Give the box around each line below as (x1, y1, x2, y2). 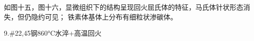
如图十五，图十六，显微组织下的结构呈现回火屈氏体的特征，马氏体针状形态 (4, 2, 243, 12)
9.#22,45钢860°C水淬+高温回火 (4, 28, 102, 38)
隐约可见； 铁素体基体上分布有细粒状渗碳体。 (31, 11, 177, 21)
